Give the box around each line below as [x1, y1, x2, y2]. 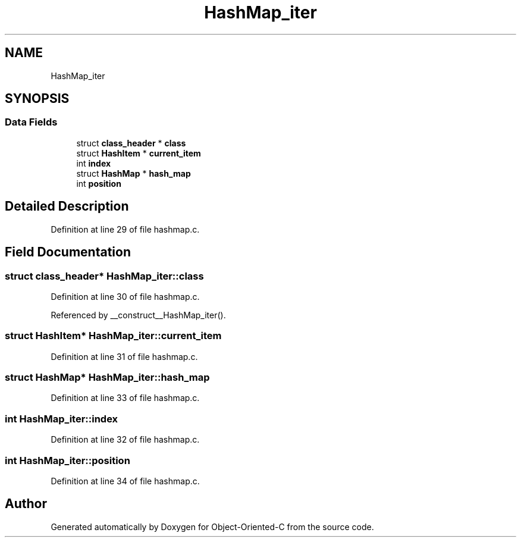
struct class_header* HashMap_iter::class [5, 270, 204, 282]
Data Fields [5, 116, 58, 129]
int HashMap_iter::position [5, 454, 130, 466]
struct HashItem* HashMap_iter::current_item [5, 330, 222, 342]
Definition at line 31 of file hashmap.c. [51, 351, 198, 362]
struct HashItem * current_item [76, 148, 201, 158]
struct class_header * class [76, 137, 186, 148]
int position [76, 178, 121, 189]
